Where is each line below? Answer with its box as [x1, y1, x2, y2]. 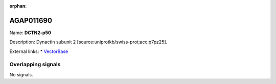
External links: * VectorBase [9, 48, 68, 54]
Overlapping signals [9, 61, 61, 68]
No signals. [9, 71, 33, 77]
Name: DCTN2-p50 [9, 30, 51, 36]
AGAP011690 [9, 16, 52, 25]
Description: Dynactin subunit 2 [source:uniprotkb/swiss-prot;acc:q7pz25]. [9, 39, 168, 45]
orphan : [9, 3, 27, 9]
